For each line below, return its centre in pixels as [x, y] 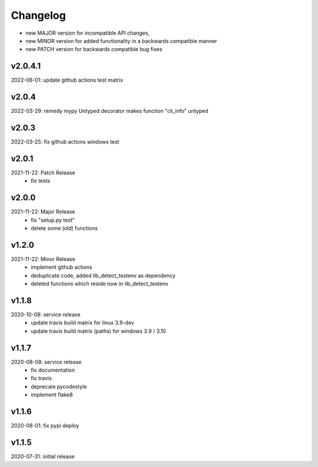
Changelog [38, 15]
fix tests [40, 181]
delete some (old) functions [64, 228]
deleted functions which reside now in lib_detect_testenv [100, 284]
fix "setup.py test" [53, 220]
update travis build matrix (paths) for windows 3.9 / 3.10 [98, 331]
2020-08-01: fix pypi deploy [45, 426]
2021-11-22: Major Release [43, 212]
